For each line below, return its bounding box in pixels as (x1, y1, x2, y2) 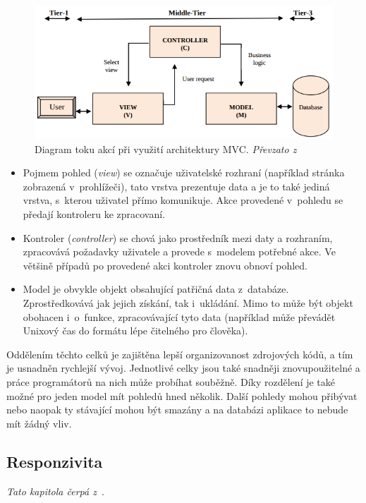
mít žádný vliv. (6, 416, 72, 430)
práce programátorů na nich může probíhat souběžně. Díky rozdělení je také (6, 374, 336, 389)
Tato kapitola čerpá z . (6, 483, 104, 498)
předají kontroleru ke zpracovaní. (23, 207, 166, 221)
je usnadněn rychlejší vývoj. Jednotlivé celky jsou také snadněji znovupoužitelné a (6, 360, 360, 375)
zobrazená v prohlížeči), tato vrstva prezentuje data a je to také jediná (23, 178, 330, 193)
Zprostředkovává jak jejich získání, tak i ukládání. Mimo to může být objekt (23, 295, 353, 310)
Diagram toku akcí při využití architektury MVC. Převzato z (35, 141, 297, 156)
